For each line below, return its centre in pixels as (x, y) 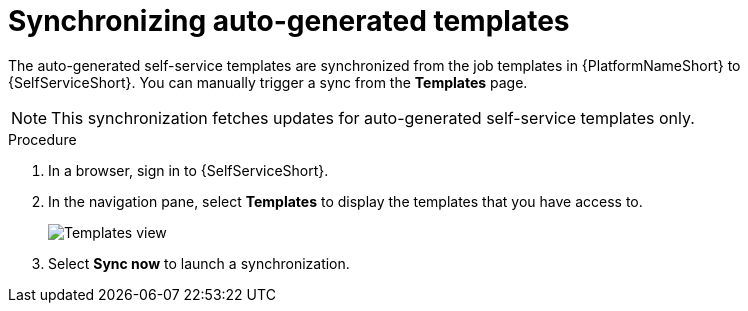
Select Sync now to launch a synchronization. (199, 263)
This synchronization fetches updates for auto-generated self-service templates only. (373, 117)
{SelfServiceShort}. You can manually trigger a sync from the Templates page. (268, 82)
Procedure (42, 139)
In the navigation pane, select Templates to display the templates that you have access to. (345, 201)
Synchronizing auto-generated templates (289, 21)
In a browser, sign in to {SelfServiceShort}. (188, 170)
